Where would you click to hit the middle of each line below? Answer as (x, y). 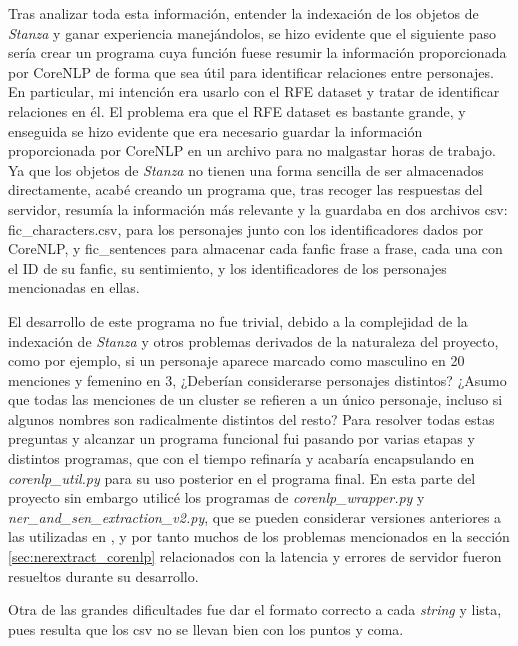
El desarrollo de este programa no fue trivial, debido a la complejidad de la (238, 320)
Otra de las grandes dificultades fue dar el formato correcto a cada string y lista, (255, 609)
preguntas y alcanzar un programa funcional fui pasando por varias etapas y (241, 438)
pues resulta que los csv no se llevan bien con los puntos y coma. (206, 628)
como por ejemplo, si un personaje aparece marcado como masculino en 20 (236, 360)
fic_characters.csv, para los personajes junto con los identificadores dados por (246, 228)
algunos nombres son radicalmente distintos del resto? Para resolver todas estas (251, 418)
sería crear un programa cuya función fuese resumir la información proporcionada (257, 52)
